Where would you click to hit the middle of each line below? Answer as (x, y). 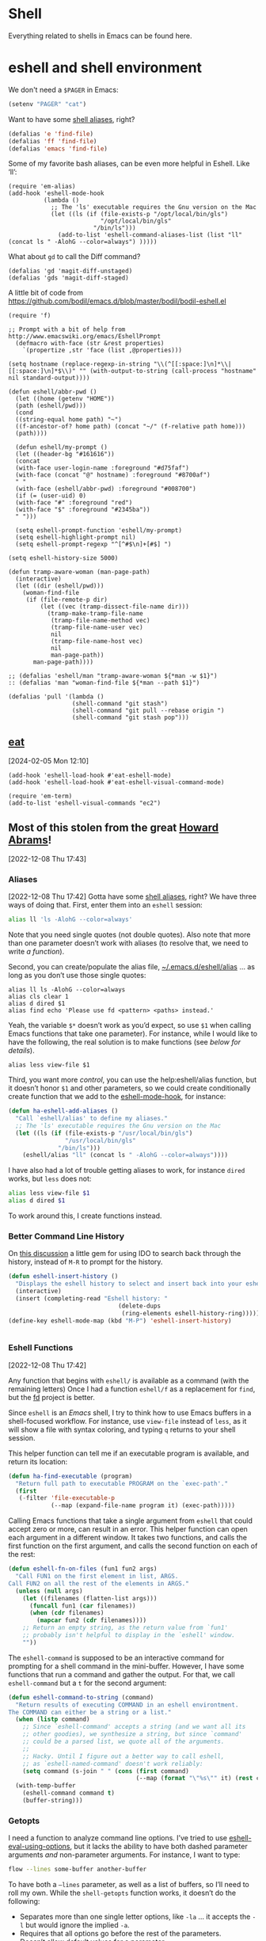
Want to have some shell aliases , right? (72, 119)
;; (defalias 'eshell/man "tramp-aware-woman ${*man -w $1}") (113, 676)
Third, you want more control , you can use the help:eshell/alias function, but (133, 1080)
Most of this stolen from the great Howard (114, 827)
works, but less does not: (50, 1179)
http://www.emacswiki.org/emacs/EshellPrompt (84, 337)
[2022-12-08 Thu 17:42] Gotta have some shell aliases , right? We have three (133, 896)
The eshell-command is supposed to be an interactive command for (116, 1657)
